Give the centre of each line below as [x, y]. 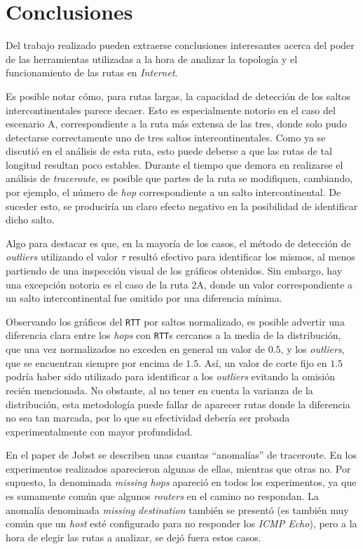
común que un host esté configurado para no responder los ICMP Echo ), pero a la [181, 523]
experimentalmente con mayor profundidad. [99, 431]
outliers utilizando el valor [62, 257]
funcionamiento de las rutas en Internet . [92, 72]
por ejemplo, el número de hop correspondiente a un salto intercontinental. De [173, 192]
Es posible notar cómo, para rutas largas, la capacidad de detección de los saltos [178, 96]
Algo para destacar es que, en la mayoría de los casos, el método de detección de [178, 243]
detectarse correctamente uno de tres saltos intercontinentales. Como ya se [166, 137]
